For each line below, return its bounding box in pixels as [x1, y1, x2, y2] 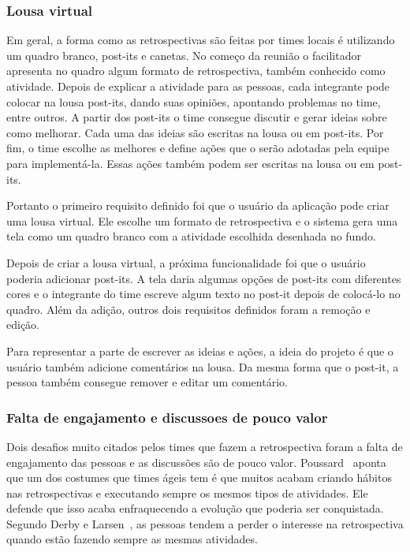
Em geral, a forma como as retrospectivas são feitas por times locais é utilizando [6, 32, 395, 48]
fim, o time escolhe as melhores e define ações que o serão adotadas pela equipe [6, 140, 389, 156]
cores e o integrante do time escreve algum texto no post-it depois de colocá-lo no [6, 285, 401, 302]
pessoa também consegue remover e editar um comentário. [6, 374, 288, 390]
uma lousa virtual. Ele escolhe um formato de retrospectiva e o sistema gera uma [6, 212, 398, 229]
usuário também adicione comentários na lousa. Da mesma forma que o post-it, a [6, 358, 399, 375]
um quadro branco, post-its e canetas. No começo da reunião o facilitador [6, 47, 361, 63]
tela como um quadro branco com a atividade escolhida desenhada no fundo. [6, 228, 376, 244]
